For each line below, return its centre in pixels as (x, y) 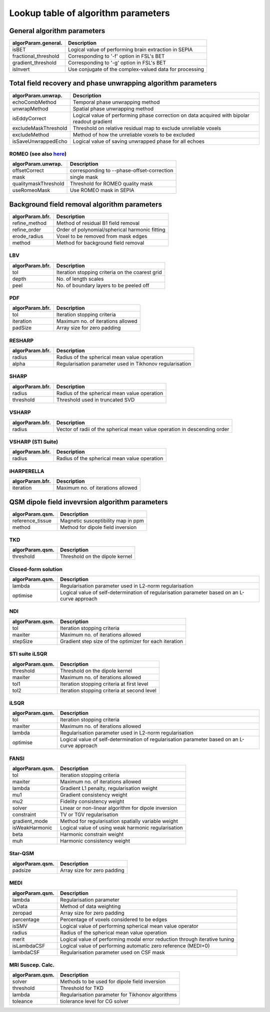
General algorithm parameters (57, 31)
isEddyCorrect (29, 118)
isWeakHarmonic (32, 828)
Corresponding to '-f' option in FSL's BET (116, 56)
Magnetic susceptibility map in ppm (102, 520)
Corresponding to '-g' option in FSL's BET (117, 63)
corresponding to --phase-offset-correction (122, 170)
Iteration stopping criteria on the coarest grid (109, 272)
